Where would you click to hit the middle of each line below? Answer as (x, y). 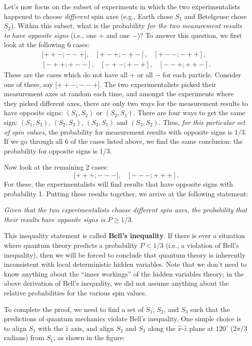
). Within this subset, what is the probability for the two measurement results (126, 26)
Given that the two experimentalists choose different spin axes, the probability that (126, 210)
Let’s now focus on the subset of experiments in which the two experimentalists (122, 6)
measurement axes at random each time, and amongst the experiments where (119, 94)
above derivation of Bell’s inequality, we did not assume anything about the (116, 283)
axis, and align (92, 328)
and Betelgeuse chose (216, 16)
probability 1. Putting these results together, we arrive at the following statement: (126, 193)
